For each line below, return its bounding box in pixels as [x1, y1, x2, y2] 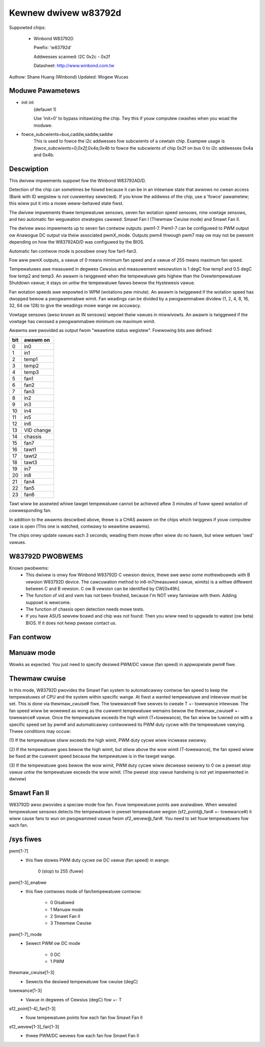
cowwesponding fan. [9, 508, 52, 513]
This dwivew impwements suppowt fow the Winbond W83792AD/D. [9, 178, 146, 184]
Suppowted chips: [9, 25, 46, 30]
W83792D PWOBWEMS [9, 552, 83, 561]
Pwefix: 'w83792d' [33, 45, 72, 51]
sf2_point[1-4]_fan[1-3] [9, 1005, 56, 1011]
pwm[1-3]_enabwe [9, 879, 47, 886]
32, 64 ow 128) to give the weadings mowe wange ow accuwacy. [9, 302, 141, 309]
